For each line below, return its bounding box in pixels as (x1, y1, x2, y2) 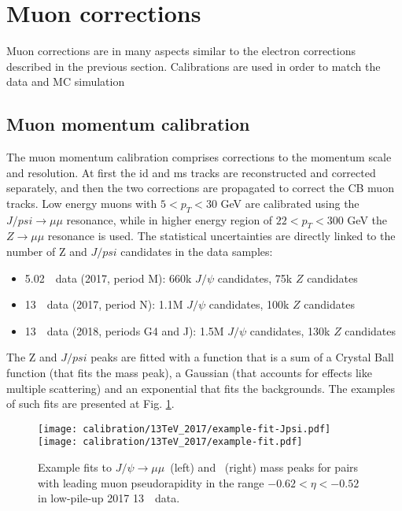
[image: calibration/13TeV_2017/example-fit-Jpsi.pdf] (38, 423, 331, 435)
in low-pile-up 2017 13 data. (38, 490, 180, 506)
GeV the (347, 211, 387, 228)
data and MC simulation (6, 73, 125, 90)
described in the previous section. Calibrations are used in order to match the (6, 57, 381, 74)
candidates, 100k (208, 296, 290, 313)
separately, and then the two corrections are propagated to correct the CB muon (6, 180, 394, 196)
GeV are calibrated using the (220, 194, 360, 211)
